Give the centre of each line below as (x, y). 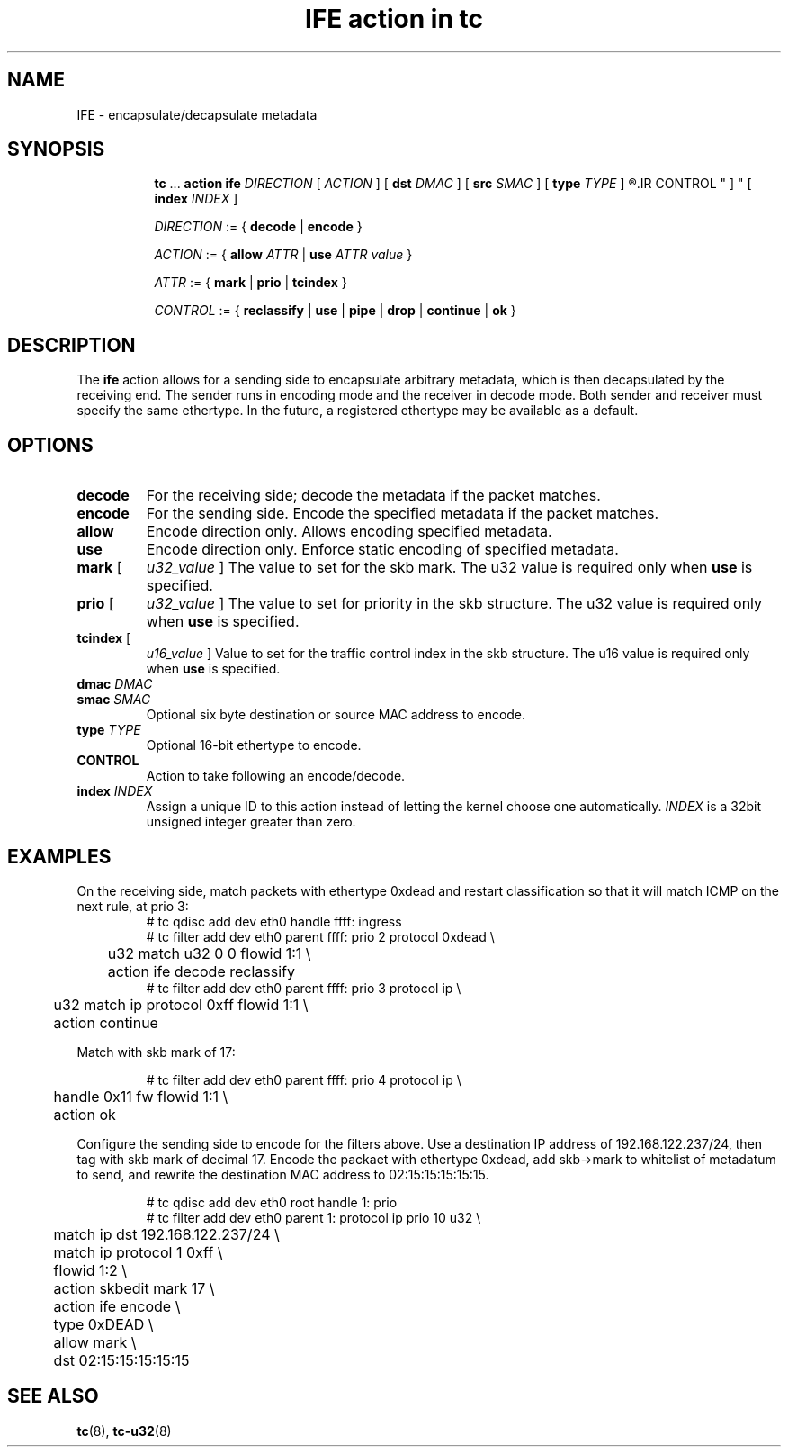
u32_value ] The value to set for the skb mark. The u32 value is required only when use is (449, 568)
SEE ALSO (53, 1396)
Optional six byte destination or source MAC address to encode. (336, 715)
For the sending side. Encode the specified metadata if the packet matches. (403, 514)
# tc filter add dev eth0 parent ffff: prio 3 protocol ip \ (304, 988)
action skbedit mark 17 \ (134, 1288)
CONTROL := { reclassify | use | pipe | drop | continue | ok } (335, 311)
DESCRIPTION (72, 345)
